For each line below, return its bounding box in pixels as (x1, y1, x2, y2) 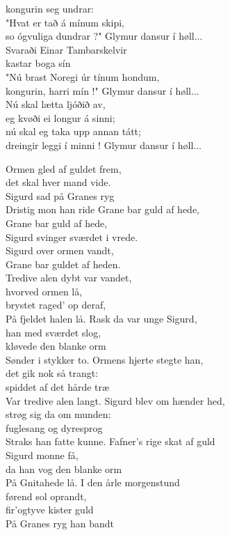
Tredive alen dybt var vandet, (6, 270, 132, 285)
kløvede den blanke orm (6, 339, 106, 353)
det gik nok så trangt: (6, 366, 99, 380)
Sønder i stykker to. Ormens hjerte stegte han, (6, 352, 204, 366)
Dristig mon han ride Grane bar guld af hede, (6, 202, 200, 217)
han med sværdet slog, (6, 325, 101, 339)
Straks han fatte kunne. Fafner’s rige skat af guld (6, 434, 215, 449)
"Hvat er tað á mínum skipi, (6, 15, 125, 29)
